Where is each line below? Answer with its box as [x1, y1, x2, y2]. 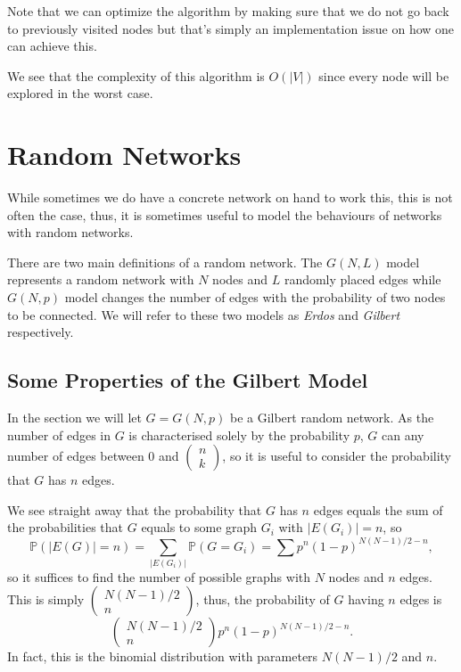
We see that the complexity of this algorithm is [7, 66, 265, 85]
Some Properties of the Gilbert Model [7, 366, 368, 394]
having [348, 590, 384, 609]
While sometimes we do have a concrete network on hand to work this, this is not [7, 188, 453, 207]
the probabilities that [7, 518, 124, 537]
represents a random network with [7, 270, 194, 289]
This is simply [7, 590, 85, 609]
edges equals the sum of [313, 500, 443, 519]
